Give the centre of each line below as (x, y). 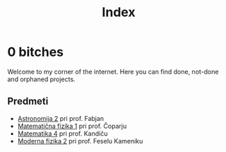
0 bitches (35, 52)
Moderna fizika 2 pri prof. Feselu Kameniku (80, 141)
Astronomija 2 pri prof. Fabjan (61, 118)
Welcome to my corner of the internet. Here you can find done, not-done (113, 71)
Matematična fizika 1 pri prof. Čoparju (72, 126)
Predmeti (28, 101)
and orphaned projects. (41, 79)
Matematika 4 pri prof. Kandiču (63, 133)
